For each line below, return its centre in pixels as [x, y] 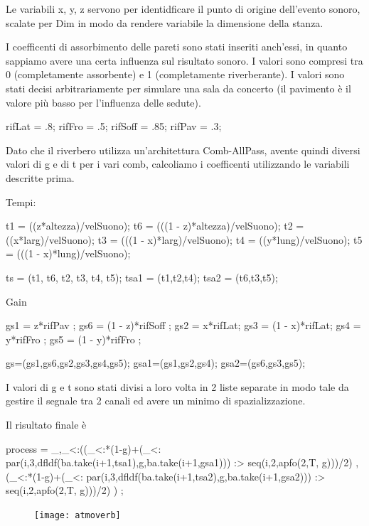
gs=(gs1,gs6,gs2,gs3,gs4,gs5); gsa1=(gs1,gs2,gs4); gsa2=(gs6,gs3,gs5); [156, 363]
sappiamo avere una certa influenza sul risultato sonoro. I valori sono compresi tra [184, 60]
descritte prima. [40, 177]
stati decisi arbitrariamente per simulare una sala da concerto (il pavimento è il [178, 88]
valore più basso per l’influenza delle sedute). [103, 102]
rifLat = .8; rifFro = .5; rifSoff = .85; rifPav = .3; [114, 126]
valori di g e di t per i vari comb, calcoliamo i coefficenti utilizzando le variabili [178, 164]
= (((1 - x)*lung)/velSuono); [68, 253]
